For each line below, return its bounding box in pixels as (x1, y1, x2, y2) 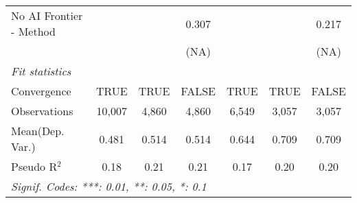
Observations (11, 103, 73, 119)
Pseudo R (11, 158, 58, 174)
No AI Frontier (11, 8, 83, 23)
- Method (11, 23, 56, 39)
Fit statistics (11, 63, 71, 79)
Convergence (11, 83, 71, 99)
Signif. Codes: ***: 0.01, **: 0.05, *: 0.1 (11, 178, 207, 194)
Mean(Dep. (11, 123, 65, 139)
